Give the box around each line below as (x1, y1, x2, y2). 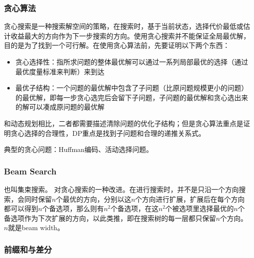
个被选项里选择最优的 (165, 203, 234, 214)
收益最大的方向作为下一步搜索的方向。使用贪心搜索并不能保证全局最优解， (10, 30, 250, 41)
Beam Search (4, 165, 57, 177)
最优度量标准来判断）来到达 (15, 66, 105, 76)
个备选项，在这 (110, 203, 159, 214)
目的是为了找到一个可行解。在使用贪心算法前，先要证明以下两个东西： (4, 40, 230, 50)
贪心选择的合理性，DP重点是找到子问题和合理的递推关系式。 (10, 128, 206, 138)
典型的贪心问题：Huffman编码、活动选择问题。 (4, 144, 153, 154)
